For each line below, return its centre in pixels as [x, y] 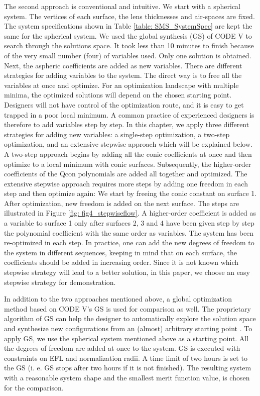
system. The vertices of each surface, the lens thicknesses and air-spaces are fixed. [129, 16]
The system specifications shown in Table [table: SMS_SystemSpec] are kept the [128, 26]
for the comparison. [34, 387]
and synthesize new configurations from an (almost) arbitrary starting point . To [128, 328]
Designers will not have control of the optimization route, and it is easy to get [124, 104]
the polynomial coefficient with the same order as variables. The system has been [129, 232]
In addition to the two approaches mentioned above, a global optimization [118, 299]
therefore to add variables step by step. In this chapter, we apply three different [127, 124]
